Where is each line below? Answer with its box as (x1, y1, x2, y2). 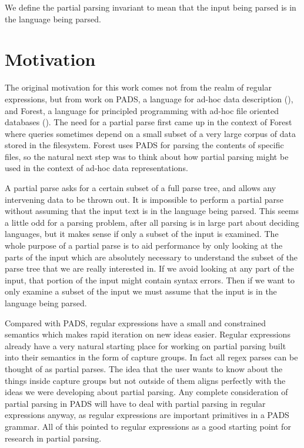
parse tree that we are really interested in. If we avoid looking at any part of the (5, 262, 294, 275)
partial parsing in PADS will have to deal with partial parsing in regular (5, 397, 266, 409)
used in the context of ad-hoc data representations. (5, 162, 188, 174)
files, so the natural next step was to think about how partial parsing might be (5, 150, 289, 162)
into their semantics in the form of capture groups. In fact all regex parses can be (5, 351, 298, 363)
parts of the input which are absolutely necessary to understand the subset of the (5, 250, 298, 263)
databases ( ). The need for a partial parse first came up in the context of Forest (5, 116, 292, 128)
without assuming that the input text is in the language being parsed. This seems (5, 205, 299, 217)
